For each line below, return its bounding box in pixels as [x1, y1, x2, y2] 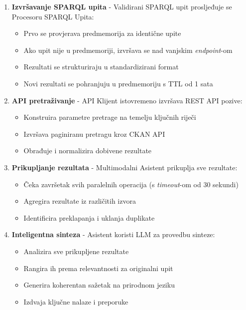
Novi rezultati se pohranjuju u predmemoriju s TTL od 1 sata [23, 78, 213, 88]
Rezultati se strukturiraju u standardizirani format [23, 61, 179, 72]
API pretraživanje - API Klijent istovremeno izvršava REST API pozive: [11, 95, 243, 105]
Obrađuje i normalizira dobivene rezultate [23, 145, 152, 156]
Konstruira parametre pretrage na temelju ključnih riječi [23, 112, 196, 122]
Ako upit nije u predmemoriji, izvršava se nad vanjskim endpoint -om [23, 44, 233, 55]
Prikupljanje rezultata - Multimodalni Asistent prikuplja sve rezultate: [11, 162, 238, 172]
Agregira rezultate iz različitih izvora [23, 196, 136, 206]
